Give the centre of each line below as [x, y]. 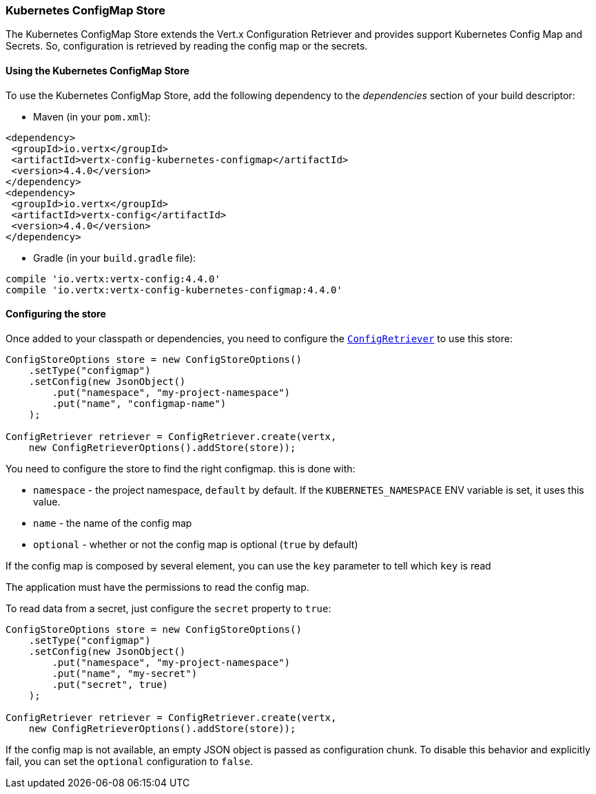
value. [47, 501]
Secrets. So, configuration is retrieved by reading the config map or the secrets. [187, 46]
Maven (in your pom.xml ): [92, 116]
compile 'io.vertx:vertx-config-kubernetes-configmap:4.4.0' [174, 290]
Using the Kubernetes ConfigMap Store [97, 70]
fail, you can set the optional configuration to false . [130, 761]
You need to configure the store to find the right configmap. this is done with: [181, 468]
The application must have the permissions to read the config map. [157, 587]
